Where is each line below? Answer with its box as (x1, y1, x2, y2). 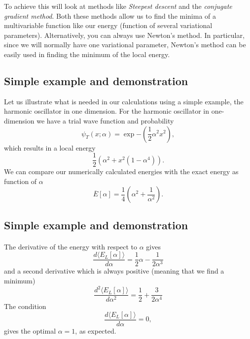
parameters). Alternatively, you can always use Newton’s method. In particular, (4, 30, 245, 40)
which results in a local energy (4, 142, 96, 153)
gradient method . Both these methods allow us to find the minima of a (4, 10, 216, 21)
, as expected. (75, 325, 116, 336)
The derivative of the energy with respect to (4, 241, 138, 251)
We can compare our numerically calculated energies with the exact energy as (4, 166, 239, 177)
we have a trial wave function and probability (36, 115, 174, 125)
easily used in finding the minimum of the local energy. (4, 49, 170, 59)
